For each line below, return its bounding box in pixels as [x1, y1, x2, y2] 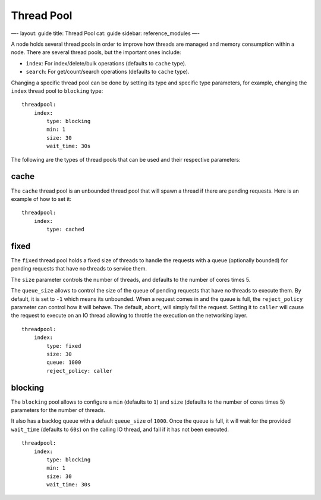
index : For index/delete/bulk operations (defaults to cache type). [26, 59, 187, 67]
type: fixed [46, 342, 81, 349]
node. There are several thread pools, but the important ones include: [11, 49, 181, 56]
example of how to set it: [11, 195, 71, 202]
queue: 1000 [46, 359, 81, 366]
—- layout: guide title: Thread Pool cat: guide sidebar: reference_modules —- [11, 30, 200, 37]
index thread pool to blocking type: [11, 87, 103, 95]
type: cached [46, 226, 84, 233]
